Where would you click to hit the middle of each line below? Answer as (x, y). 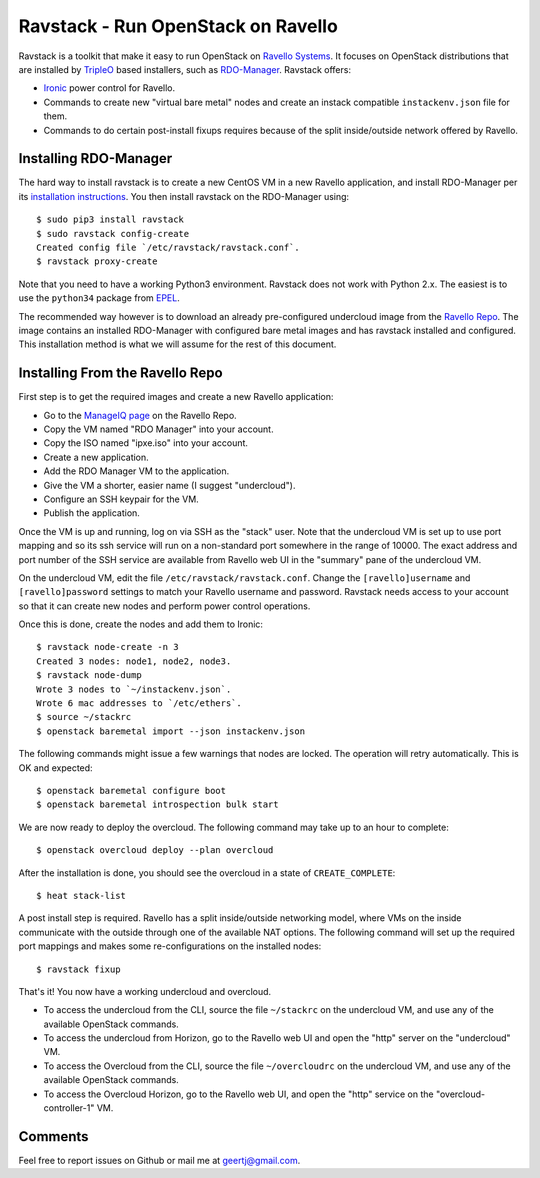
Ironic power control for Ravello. (109, 88)
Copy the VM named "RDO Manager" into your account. (158, 429)
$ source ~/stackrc (84, 717)
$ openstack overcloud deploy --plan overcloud (155, 850)
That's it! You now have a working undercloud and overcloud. (145, 991)
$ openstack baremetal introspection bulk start (157, 804)
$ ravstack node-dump (89, 675)
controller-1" (69, 1108)
